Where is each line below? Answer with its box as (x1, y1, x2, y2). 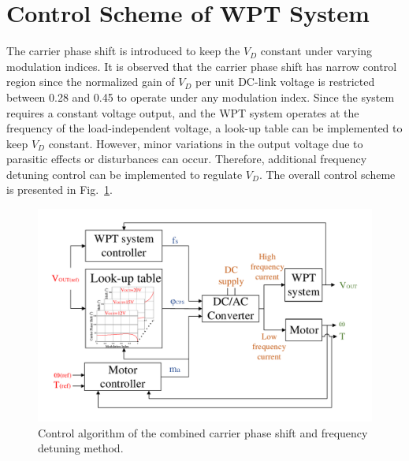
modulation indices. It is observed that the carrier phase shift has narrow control (6, 58, 397, 74)
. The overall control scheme (258, 165, 396, 182)
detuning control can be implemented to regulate (6, 165, 243, 182)
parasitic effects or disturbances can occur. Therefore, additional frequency (6, 151, 367, 167)
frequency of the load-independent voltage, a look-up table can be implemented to (6, 120, 403, 136)
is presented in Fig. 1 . (6, 181, 113, 198)
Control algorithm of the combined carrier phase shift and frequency (38, 424, 368, 441)
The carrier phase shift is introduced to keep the (6, 43, 240, 59)
